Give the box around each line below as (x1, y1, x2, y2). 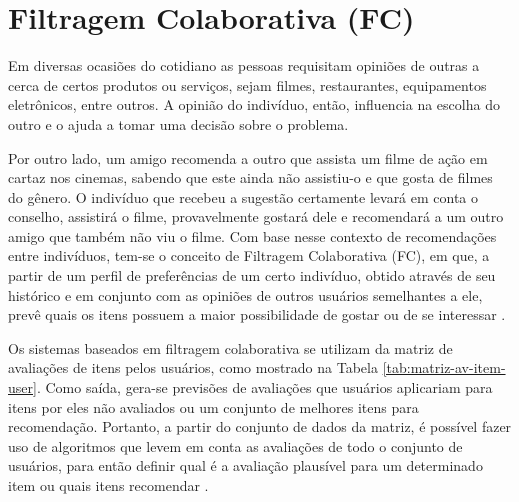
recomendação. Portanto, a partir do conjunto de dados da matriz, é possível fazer (8, 416, 512, 437)
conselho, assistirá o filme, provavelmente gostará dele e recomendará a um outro (8, 206, 504, 227)
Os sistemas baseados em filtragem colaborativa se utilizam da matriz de (8, 337, 453, 358)
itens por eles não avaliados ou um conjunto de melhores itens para (8, 396, 419, 417)
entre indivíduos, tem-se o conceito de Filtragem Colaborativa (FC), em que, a (8, 245, 490, 266)
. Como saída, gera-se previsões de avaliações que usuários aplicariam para (36, 377, 493, 398)
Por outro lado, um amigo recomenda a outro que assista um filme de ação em (8, 147, 488, 168)
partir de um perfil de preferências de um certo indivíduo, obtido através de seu (8, 265, 496, 286)
